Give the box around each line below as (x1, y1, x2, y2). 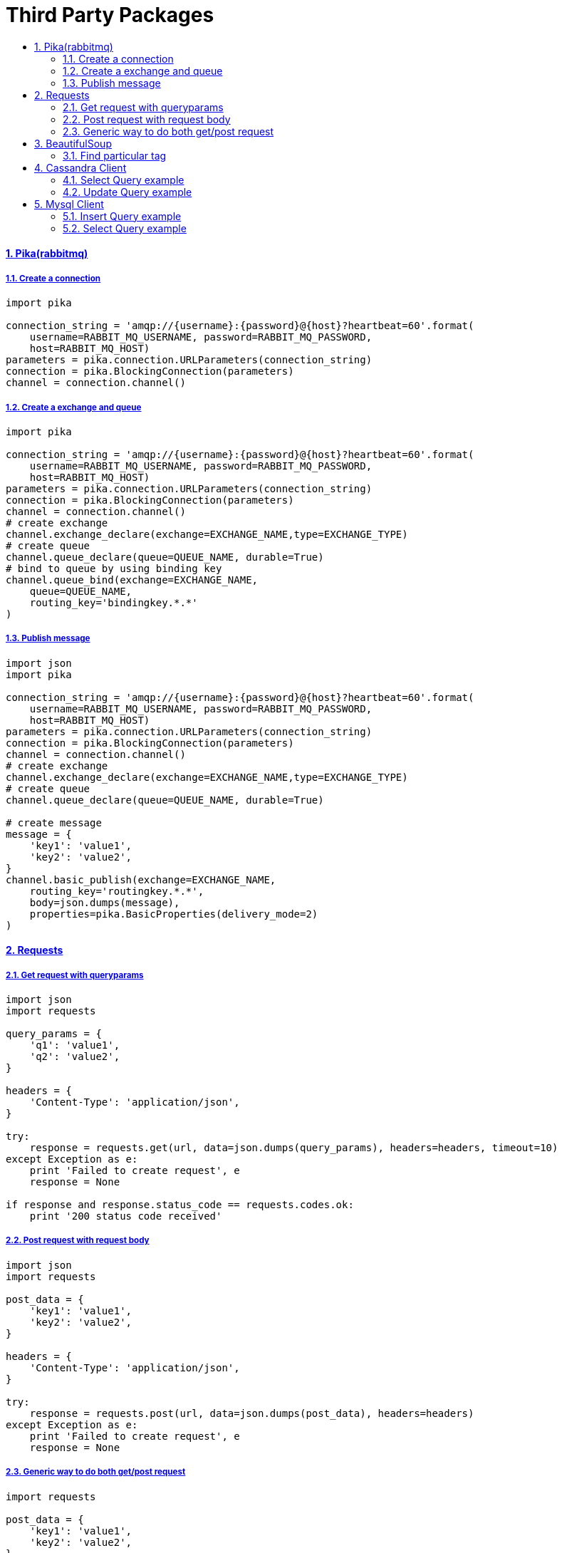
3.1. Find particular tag (63, 149, 167, 162)
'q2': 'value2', (29, 1051, 120, 1063)
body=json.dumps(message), (29, 896, 180, 908)
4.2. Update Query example (63, 185, 192, 198)
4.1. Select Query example (63, 173, 184, 186)
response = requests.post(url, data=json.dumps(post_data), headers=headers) (29, 1407, 474, 1419)
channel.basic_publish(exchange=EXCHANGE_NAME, (6, 873, 276, 885)
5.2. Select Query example (63, 222, 187, 234)
